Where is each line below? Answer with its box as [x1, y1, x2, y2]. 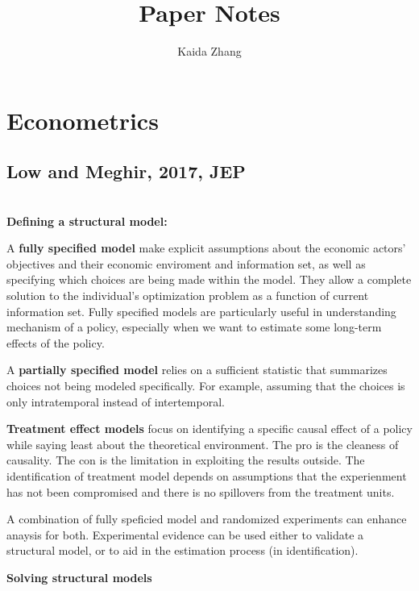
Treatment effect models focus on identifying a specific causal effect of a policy [6, 420, 413, 437]
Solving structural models [6, 568, 152, 585]
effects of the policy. [6, 334, 105, 351]
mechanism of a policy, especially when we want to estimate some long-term [6, 318, 382, 335]
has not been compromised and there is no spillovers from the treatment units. [6, 483, 395, 500]
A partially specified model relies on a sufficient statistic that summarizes [6, 361, 388, 378]
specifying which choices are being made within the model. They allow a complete [6, 271, 412, 288]
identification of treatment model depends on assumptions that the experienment [6, 468, 407, 485]
